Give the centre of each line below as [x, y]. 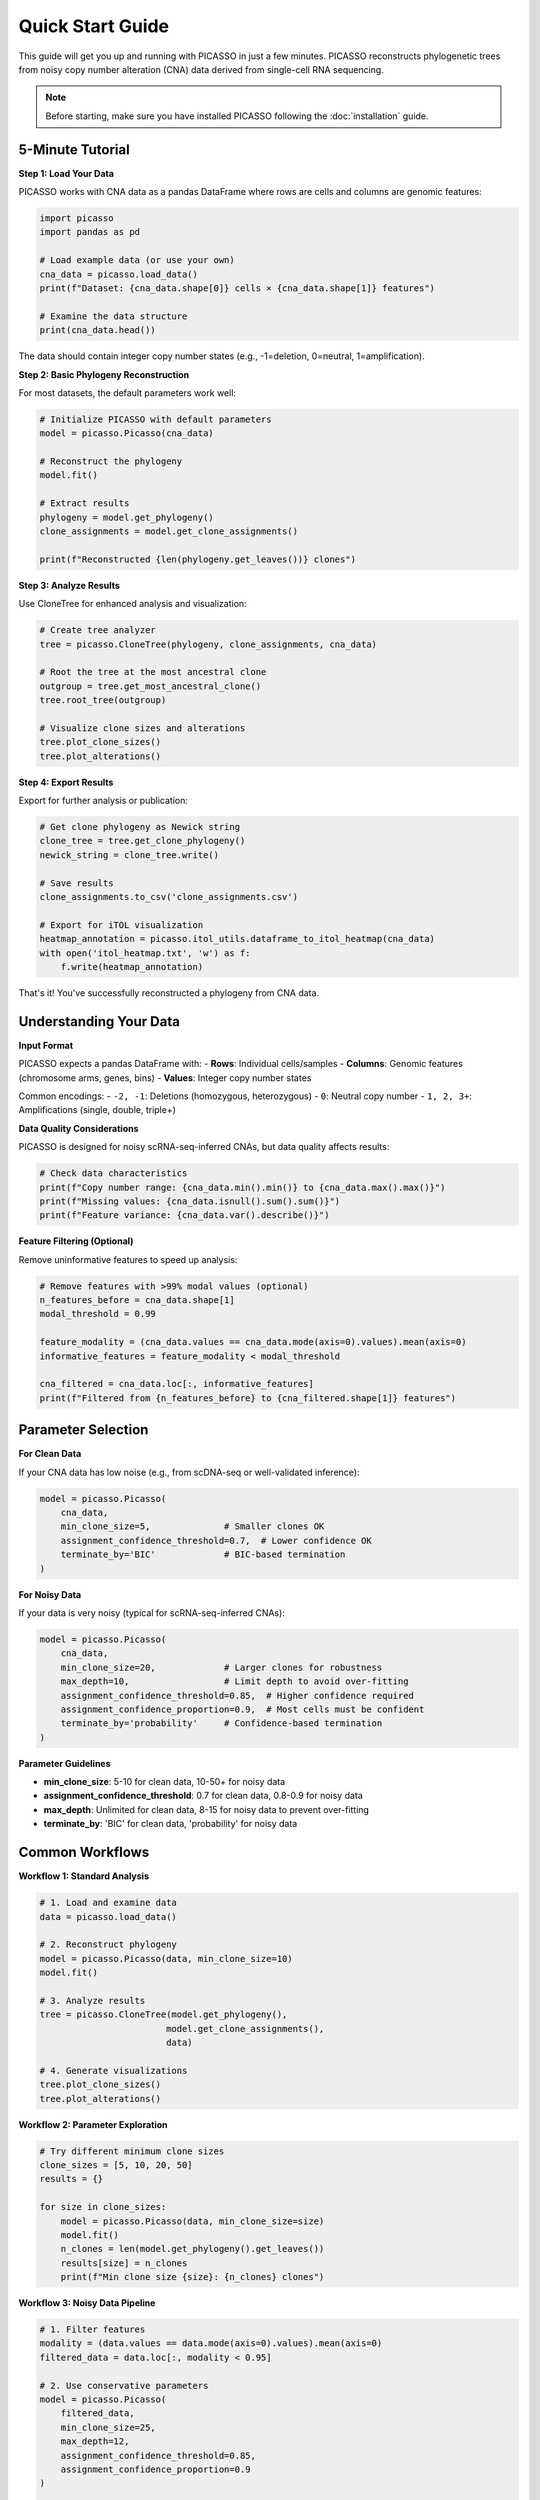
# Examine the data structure [113, 316]
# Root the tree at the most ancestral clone [153, 672]
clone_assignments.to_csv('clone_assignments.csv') [169, 896]
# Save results [76, 883]
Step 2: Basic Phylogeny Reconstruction [104, 374]
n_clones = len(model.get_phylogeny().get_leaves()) [192, 2249]
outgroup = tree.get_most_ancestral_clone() [150, 686]
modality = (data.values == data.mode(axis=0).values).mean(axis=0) [211, 2343]
